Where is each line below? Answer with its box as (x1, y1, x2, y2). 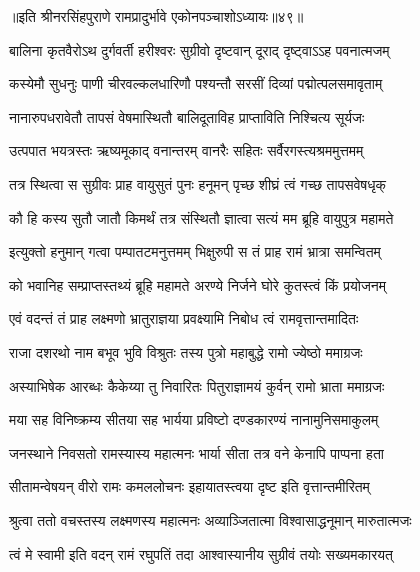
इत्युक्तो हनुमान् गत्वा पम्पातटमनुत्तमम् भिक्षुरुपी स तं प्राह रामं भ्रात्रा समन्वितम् (9, 241, 381, 262)
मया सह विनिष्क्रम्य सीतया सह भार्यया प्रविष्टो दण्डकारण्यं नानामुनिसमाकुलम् (9, 409, 379, 430)
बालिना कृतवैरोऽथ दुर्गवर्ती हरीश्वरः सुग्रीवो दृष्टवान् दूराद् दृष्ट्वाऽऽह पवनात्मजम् (9, 39, 390, 60)
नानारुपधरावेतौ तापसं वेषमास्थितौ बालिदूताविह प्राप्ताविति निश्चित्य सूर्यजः (9, 106, 365, 127)
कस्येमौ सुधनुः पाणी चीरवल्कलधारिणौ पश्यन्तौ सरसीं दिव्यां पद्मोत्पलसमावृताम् (9, 73, 383, 94)
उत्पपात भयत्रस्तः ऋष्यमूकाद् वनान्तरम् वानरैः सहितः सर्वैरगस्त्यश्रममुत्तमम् (9, 140, 364, 161)
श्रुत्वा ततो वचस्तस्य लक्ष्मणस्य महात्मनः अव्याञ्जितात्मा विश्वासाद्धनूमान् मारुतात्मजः (9, 509, 412, 530)
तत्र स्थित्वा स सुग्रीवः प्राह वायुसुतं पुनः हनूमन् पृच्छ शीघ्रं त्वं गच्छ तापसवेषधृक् (9, 173, 387, 194)
